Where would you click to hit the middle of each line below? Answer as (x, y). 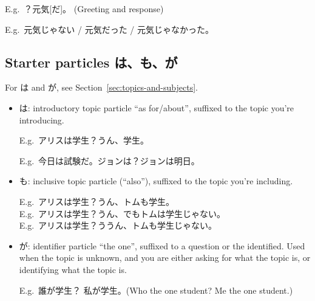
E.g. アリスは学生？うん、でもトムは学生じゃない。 (122, 213)
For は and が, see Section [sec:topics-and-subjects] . (101, 87)
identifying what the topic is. (73, 269)
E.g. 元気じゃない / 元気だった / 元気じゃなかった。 (109, 29)
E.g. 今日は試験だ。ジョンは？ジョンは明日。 (109, 160)
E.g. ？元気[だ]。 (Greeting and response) (84, 9)
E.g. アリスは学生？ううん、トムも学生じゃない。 (118, 225)
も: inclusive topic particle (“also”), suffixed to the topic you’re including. (156, 181)
